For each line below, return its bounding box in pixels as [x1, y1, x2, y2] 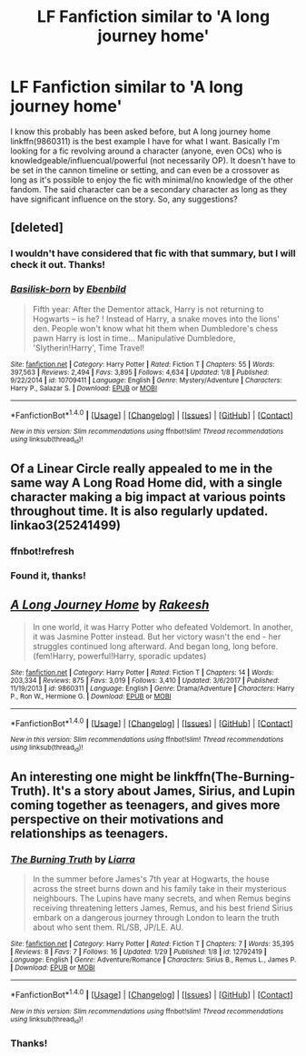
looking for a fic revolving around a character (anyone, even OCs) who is [10, 145, 282, 156]
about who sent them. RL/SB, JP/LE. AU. [32, 922, 184, 933]
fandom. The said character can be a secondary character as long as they [10, 183, 288, 194]
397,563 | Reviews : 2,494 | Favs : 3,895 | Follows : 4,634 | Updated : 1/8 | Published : [10, 368, 270, 377]
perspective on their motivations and [10, 811, 224, 827]
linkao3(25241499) [10, 518, 122, 533]
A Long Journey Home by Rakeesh [10, 597, 210, 613]
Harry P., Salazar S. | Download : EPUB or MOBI [10, 383, 158, 392]
